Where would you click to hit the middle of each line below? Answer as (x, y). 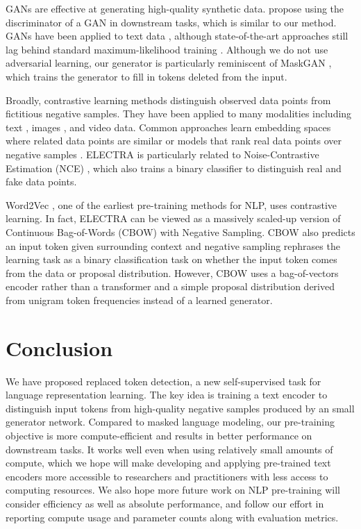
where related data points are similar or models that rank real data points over (174, 141)
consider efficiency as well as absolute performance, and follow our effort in (165, 503)
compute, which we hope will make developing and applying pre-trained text (168, 463)
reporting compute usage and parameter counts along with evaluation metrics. (172, 517)
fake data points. (41, 182)
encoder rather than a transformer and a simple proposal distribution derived (170, 286)
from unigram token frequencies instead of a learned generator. (139, 300)
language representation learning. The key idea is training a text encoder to (167, 395)
